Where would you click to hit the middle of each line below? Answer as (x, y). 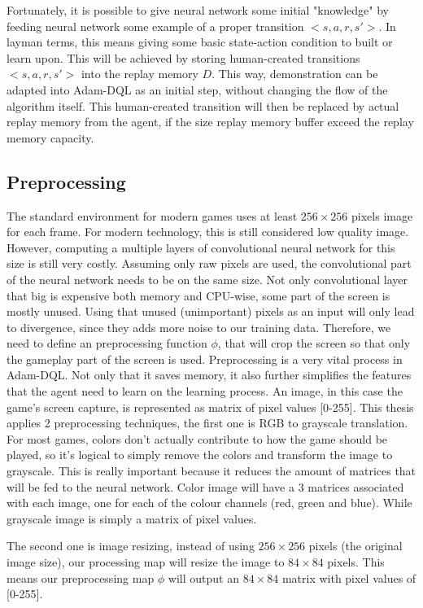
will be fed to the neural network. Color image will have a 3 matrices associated (205, 486)
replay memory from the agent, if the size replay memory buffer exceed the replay (210, 122)
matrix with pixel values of (349, 577)
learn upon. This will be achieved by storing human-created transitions (183, 57)
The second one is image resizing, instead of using (131, 546)
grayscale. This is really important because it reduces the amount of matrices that (211, 471)
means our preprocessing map (81, 577)
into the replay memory (140, 74)
